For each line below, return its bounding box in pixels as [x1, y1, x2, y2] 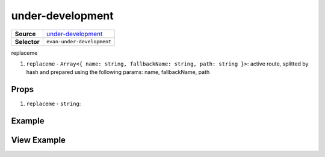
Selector [14, 37, 40, 46]
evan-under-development [46, 38, 111, 45]
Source [14, 29, 36, 38]
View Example [11, 135, 66, 146]
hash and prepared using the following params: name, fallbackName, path [26, 69, 210, 76]
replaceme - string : [26, 100, 81, 108]
